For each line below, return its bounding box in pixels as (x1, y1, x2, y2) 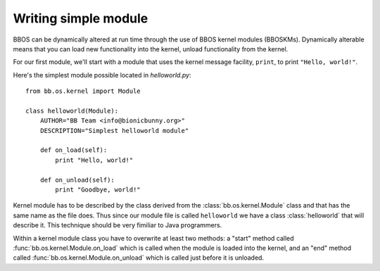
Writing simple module (13, 11, 148, 26)
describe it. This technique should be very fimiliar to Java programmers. (13, 221, 222, 229)
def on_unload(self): (39, 176, 115, 184)
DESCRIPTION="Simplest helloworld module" (39, 127, 189, 134)
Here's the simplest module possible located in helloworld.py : (13, 70, 191, 79)
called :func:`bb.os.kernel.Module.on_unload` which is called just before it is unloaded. (13, 253, 264, 262)
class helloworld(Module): (25, 106, 119, 115)
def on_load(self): (39, 146, 108, 154)
